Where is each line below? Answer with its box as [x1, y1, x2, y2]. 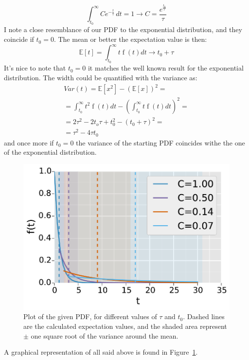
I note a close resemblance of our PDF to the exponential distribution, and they [4, 24, 242, 35]
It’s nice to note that [4, 63, 66, 73]
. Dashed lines [183, 311, 225, 322]
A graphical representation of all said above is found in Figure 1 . [4, 347, 198, 357]
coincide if [4, 34, 34, 44]
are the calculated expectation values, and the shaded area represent [23, 321, 227, 331]
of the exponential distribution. [4, 147, 97, 157]
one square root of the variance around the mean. [31, 330, 178, 341]
